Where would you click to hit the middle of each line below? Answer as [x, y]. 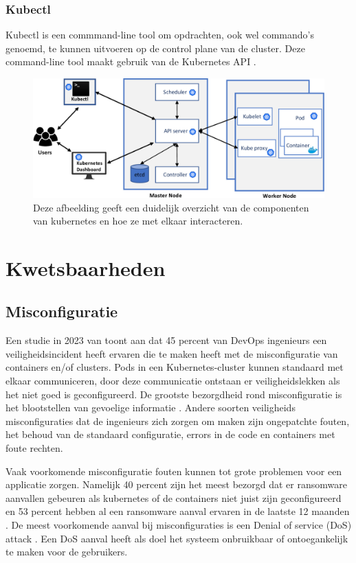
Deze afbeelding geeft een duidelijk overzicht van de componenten [171, 207]
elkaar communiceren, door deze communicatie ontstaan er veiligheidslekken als [173, 381]
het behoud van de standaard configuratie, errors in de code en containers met [170, 434]
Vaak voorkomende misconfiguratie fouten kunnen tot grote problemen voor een [174, 471]
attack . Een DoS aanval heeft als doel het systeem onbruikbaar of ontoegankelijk [177, 538]
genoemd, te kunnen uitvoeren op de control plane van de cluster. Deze [155, 48]
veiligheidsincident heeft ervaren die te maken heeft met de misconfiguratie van [172, 353]
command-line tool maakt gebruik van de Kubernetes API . [131, 61]
